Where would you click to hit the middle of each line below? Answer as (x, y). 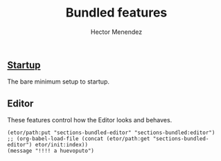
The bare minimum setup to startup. (58, 82)
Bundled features (116, 13)
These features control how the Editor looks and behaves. (90, 120)
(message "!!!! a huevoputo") (51, 151)
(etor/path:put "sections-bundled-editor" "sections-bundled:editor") (111, 133)
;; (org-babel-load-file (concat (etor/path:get (79, 139)
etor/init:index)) (62, 145)
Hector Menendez (116, 32)
